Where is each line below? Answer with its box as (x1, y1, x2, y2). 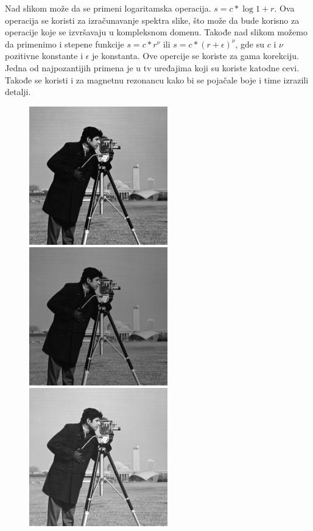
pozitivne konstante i (5, 49, 83, 62)
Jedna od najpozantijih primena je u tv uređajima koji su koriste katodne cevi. (5, 61, 300, 74)
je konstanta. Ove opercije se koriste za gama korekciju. (92, 49, 299, 62)
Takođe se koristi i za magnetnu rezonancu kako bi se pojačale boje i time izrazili (5, 73, 309, 86)
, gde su (235, 37, 265, 50)
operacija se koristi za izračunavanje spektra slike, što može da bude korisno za (5, 13, 300, 26)
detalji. (5, 85, 31, 98)
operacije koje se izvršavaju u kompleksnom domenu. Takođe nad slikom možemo (5, 26, 308, 38)
